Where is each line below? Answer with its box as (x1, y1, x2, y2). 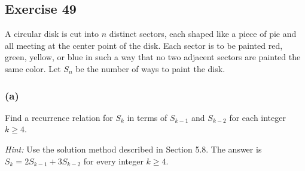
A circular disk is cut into (5, 27, 99, 40)
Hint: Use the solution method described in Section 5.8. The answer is (5, 142, 262, 155)
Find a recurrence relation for (5, 111, 113, 123)
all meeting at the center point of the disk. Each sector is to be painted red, (5, 39, 283, 51)
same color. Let (5, 62, 61, 74)
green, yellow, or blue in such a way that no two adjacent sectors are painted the (5, 51, 301, 63)
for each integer (229, 111, 286, 123)
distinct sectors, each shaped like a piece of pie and (109, 27, 297, 40)
